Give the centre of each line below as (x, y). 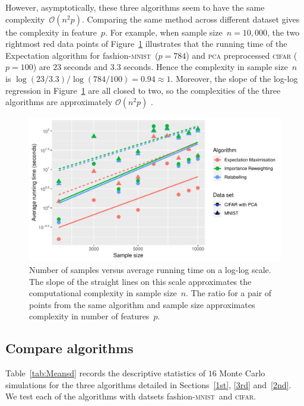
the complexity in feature (51, 32)
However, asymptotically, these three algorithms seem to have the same (135, 7)
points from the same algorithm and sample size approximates (142, 304)
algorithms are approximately (59, 102)
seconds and (86, 67)
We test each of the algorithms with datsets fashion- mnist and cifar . (131, 396)
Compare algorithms (69, 348)
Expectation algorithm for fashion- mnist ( (82, 55)
